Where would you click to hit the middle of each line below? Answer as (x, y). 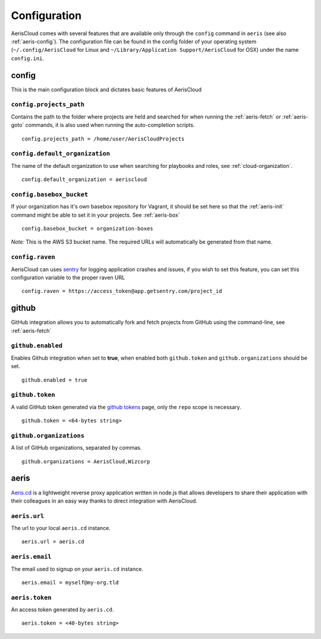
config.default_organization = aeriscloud (84, 180)
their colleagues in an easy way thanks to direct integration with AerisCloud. (104, 501)
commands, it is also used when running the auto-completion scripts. (110, 125)
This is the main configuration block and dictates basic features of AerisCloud (106, 89)
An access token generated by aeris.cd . (62, 610)
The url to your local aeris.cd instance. (61, 528)
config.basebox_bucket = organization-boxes (88, 228)
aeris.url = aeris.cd (53, 542)
